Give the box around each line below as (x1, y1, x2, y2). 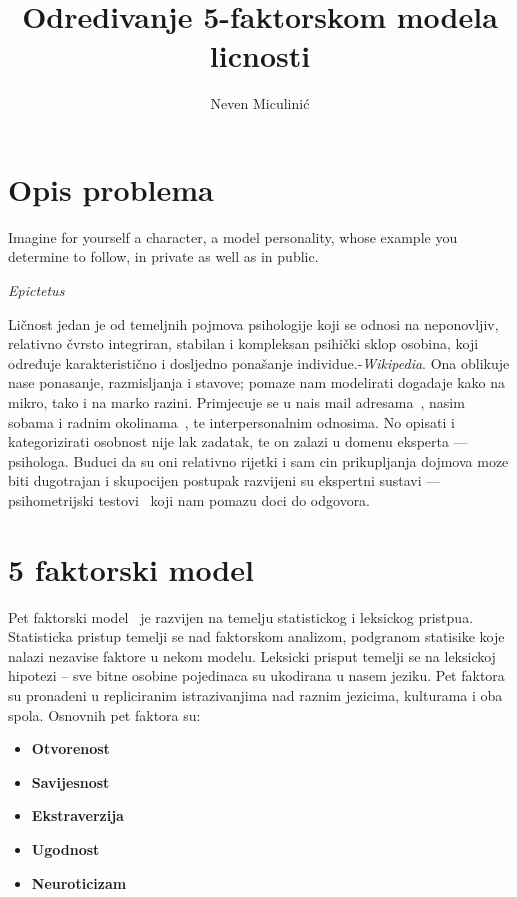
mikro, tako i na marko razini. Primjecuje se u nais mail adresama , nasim (8, 392, 465, 412)
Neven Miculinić (210, 93, 310, 114)
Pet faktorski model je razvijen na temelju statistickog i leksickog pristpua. (8, 606, 474, 627)
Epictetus (8, 280, 65, 301)
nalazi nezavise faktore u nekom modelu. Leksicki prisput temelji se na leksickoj (8, 645, 496, 666)
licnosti (209, 35, 311, 76)
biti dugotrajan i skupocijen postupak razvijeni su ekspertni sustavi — (8, 470, 441, 491)
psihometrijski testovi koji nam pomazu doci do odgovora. (8, 489, 371, 510)
